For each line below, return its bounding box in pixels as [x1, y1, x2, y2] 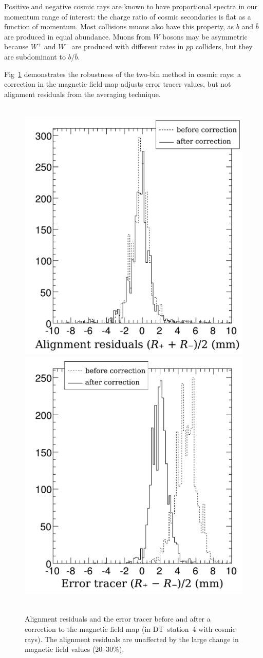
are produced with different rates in [71, 41, 184, 52]
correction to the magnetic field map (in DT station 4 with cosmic [25, 624, 236, 634]
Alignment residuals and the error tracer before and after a [25, 613, 211, 624]
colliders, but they [195, 41, 253, 52]
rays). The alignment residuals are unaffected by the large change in [25, 633, 239, 644]
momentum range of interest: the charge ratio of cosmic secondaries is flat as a [4, 11, 251, 22]
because [4, 41, 29, 52]
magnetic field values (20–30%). [25, 644, 124, 654]
